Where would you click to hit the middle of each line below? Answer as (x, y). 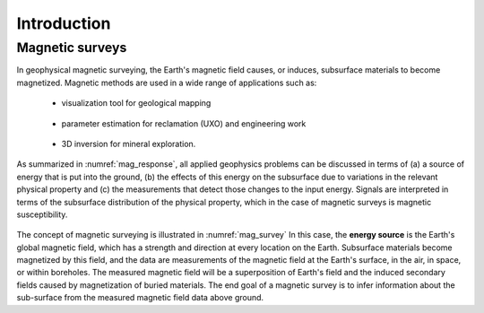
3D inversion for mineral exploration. (129, 143)
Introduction (64, 23)
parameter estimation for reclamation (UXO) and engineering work (184, 123)
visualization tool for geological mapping (136, 103)
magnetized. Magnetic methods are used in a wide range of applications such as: (167, 83)
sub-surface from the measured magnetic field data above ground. (140, 298)
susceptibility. (42, 214)
